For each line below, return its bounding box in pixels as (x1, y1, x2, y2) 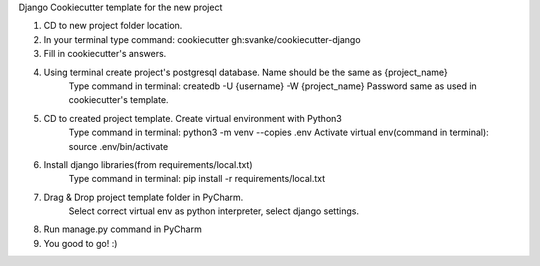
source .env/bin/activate (68, 140, 169, 152)
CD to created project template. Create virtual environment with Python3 (43, 112, 342, 124)
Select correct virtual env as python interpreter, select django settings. (68, 205, 360, 217)
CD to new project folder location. (43, 20, 183, 32)
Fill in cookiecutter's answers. (43, 48, 167, 60)
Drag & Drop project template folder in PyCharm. (43, 191, 244, 203)
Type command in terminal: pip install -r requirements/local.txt (68, 173, 326, 185)
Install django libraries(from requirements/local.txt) (43, 158, 254, 170)
